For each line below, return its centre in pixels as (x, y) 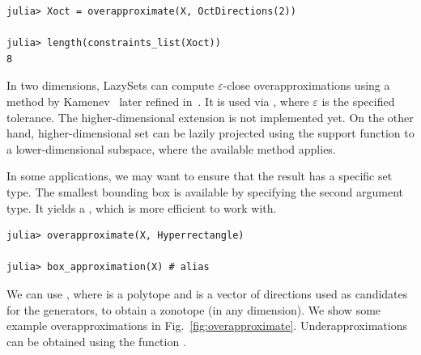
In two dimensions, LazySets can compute (111, 85)
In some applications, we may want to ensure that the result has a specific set (200, 176)
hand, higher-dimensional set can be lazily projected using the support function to (210, 133)
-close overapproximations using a (306, 85)
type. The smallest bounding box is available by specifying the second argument (205, 191)
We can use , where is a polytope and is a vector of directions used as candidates (207, 293)
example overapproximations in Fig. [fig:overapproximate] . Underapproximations (207, 325)
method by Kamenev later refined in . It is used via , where (158, 101)
